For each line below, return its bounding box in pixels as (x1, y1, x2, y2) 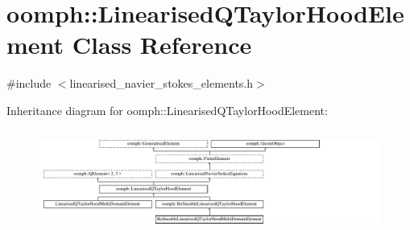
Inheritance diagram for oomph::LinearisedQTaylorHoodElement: (6, 101, 328, 118)
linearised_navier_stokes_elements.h (69, 75, 254, 92)
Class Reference (72, 28, 252, 61)
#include (6, 75, 52, 92)
